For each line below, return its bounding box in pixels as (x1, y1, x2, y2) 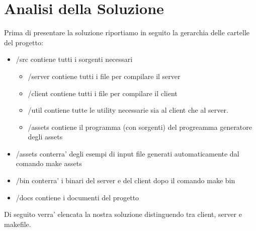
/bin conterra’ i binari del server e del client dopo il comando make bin (16, 175, 235, 186)
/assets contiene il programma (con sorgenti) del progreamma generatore (28, 121, 252, 132)
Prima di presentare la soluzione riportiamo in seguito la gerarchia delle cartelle (4, 27, 250, 38)
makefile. (4, 218, 31, 229)
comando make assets (16, 158, 82, 169)
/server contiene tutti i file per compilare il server (28, 70, 181, 81)
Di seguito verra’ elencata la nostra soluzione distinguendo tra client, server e (4, 209, 242, 219)
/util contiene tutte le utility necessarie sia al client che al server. (28, 105, 228, 115)
